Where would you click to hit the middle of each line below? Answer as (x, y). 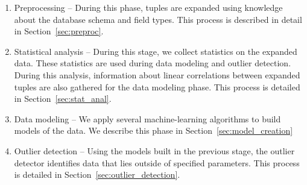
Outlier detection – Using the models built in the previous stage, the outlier (154, 150)
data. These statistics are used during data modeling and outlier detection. (153, 63)
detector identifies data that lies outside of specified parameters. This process (157, 162)
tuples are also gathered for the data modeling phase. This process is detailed (157, 86)
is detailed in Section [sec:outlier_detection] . (97, 174)
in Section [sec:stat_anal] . (63, 99)
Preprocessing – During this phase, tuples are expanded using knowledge (148, 7)
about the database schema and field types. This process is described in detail (158, 19)
